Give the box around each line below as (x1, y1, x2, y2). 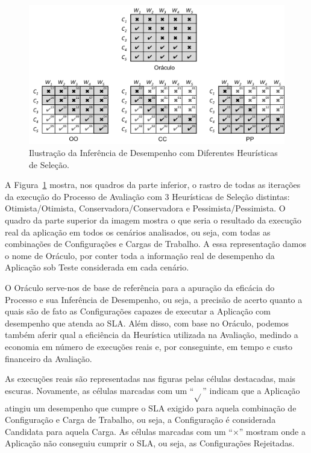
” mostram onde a (239, 425, 306, 437)
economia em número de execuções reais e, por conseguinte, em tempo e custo (5, 340, 293, 352)
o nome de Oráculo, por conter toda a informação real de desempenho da (5, 249, 275, 261)
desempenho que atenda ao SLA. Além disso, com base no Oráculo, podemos (5, 316, 289, 329)
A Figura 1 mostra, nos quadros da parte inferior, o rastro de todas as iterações (5, 178, 301, 191)
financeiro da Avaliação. (5, 352, 92, 364)
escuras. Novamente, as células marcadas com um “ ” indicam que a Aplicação (5, 384, 300, 396)
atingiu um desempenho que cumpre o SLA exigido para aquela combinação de (5, 401, 297, 414)
